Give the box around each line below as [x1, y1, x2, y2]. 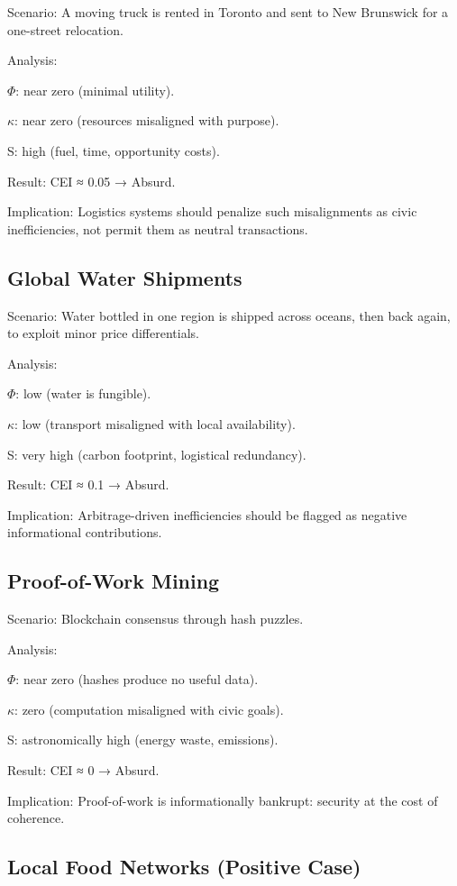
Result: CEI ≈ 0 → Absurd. [7, 761, 160, 780]
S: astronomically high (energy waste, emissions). [7, 730, 279, 749]
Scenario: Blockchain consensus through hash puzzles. [7, 609, 304, 628]
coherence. [7, 808, 65, 827]
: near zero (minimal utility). [15, 80, 175, 99]
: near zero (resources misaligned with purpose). [14, 111, 279, 130]
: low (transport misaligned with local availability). [14, 414, 296, 433]
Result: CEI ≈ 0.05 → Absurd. [7, 171, 176, 190]
